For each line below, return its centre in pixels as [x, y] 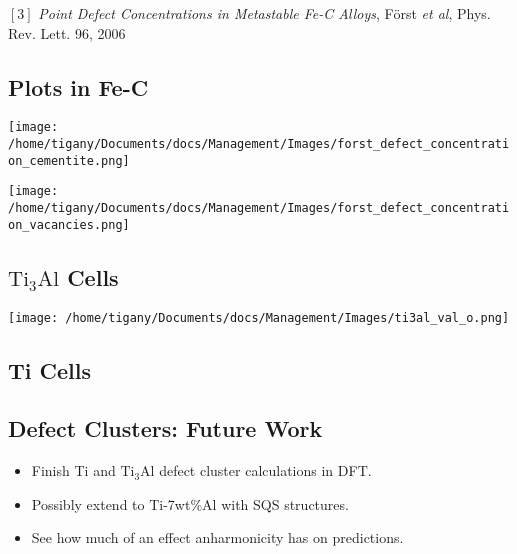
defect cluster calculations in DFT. [265, 470]
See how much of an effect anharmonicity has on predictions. [217, 537]
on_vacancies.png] [69, 224]
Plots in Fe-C [78, 86]
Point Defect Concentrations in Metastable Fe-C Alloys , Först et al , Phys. [264, 13]
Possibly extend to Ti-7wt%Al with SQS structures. [190, 503]
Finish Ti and [73, 470]
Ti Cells [49, 369]
